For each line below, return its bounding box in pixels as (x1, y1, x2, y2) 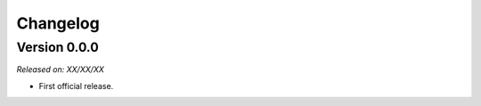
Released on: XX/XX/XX (16, 64, 104, 75)
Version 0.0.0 (16, 39, 100, 55)
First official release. (38, 80, 114, 91)
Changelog (16, 13, 100, 33)
